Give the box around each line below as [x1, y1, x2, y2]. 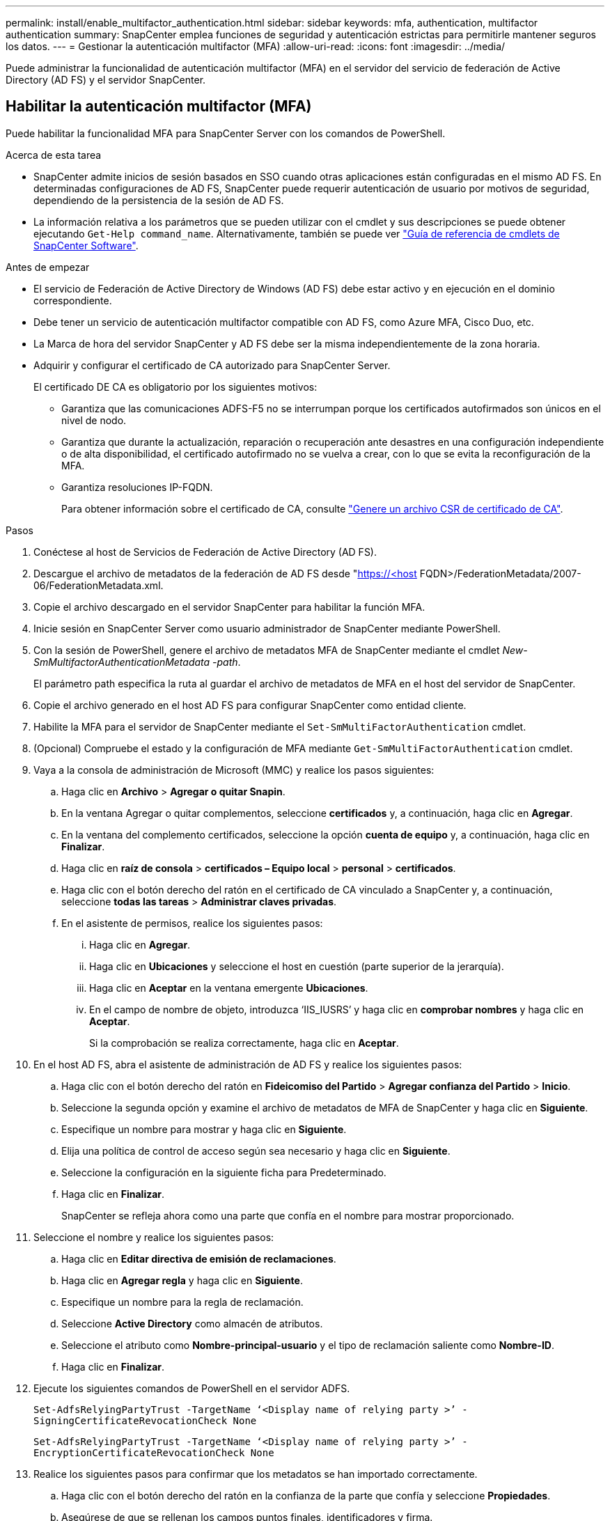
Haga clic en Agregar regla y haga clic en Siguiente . [61, 1274, 303, 1286]
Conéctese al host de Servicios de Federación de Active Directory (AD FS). [33, 545, 377, 558]
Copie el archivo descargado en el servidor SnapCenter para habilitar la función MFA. [33, 600, 425, 613]
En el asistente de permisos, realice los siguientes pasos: [61, 916, 323, 929]
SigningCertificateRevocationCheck [33, 1414, 228, 1426]
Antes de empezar [6, 260, 90, 273]
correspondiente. [33, 294, 112, 306]
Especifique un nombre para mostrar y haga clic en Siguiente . [61, 1123, 347, 1135]
